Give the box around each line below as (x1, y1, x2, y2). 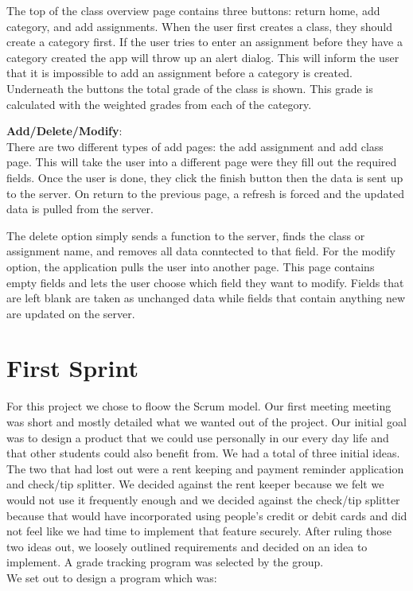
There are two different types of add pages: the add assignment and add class (6, 138, 384, 154)
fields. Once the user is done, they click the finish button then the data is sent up (6, 169, 403, 185)
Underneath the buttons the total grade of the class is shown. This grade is (6, 80, 373, 96)
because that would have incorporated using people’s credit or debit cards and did (6, 507, 407, 523)
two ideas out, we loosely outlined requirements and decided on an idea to (6, 538, 368, 554)
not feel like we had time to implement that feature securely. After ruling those (6, 523, 392, 539)
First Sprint (6, 352, 138, 384)
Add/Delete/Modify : (6, 122, 123, 139)
